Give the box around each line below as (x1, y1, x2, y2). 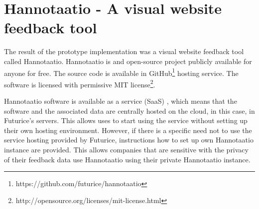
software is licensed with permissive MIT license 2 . (4, 77, 155, 89)
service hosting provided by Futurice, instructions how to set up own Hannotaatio (4, 135, 254, 145)
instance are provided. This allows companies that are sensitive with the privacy (4, 144, 249, 154)
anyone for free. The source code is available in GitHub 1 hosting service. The (4, 66, 239, 78)
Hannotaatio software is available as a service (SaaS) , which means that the (4, 96, 237, 106)
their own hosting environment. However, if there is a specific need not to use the (4, 125, 252, 135)
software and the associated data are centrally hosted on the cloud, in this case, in (4, 105, 255, 116)
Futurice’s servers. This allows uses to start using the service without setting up (4, 115, 248, 126)
